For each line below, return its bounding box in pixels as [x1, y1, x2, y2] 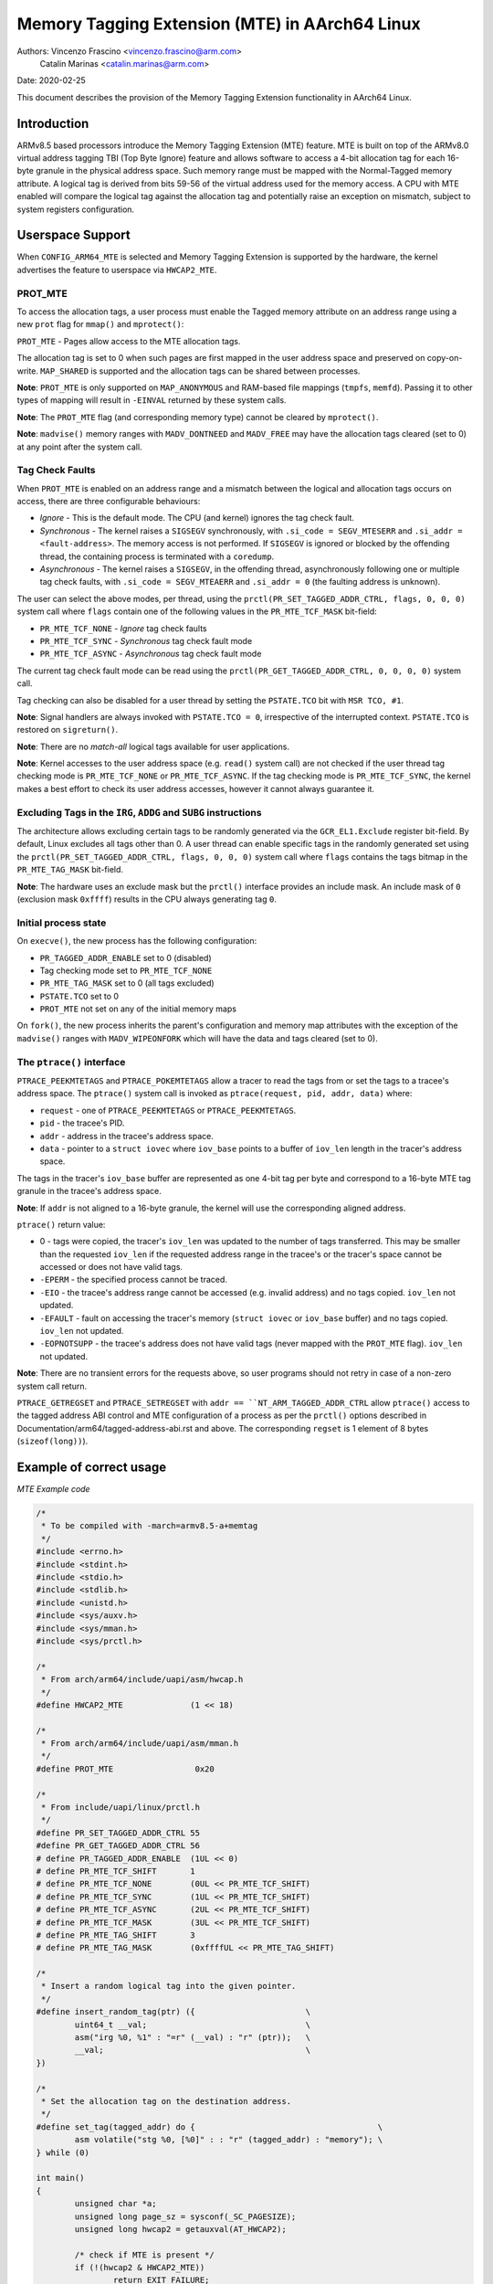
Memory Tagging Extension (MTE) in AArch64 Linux [16, 14, 421, 34]
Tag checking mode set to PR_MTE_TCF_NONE [39, 965, 213, 976]
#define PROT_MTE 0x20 [36, 1763, 215, 1774]
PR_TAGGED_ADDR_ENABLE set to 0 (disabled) [39, 952, 212, 963]
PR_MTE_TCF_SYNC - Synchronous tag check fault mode [39, 635, 253, 646]
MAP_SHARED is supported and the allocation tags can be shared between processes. [39, 365, 361, 376]
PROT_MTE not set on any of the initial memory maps [39, 1003, 237, 1014]
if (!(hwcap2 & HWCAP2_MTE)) [74, 2262, 205, 2273]
